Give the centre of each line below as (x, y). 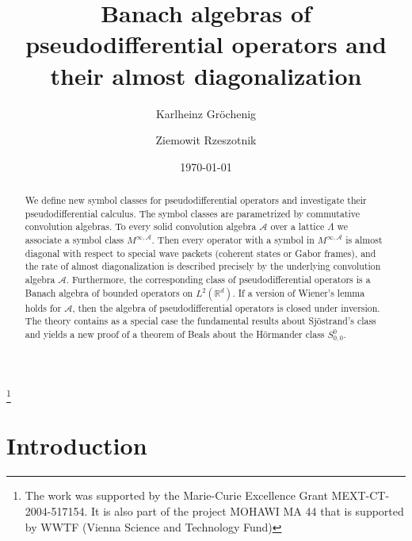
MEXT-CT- (360, 495)
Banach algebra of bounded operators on (109, 292)
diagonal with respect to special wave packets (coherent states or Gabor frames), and (200, 253)
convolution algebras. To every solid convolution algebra (141, 226)
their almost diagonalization (206, 75)
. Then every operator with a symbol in (233, 240)
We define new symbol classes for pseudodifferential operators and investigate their (196, 200)
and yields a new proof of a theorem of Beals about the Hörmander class (175, 334)
